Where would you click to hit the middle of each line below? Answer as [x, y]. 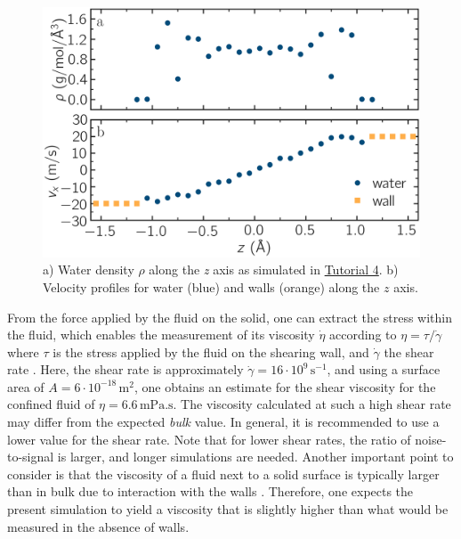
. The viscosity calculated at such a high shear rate [312, 404]
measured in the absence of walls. [98, 526]
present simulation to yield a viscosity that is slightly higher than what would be [228, 509]
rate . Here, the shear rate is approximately [125, 369]
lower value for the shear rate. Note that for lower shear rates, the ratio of [209, 439]
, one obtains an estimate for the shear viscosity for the [285, 386]
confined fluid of [51, 404]
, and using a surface [384, 369]
